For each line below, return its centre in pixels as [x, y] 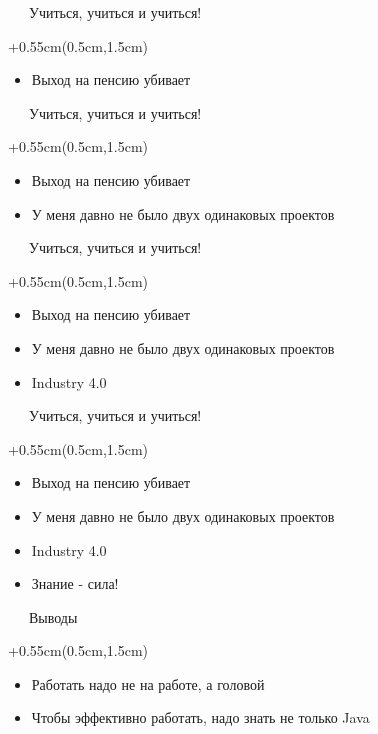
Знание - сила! [75, 583]
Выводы [53, 616]
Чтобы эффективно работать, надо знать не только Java [200, 717]
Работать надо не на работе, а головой [148, 683]
